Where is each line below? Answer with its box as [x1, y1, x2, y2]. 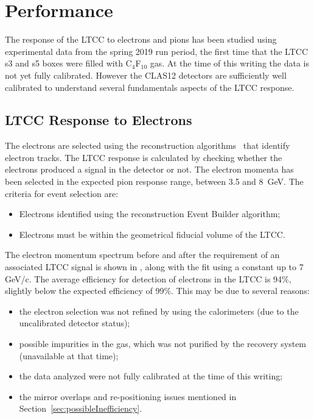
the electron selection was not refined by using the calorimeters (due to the [19, 304, 299, 317]
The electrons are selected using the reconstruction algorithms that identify [5, 139, 290, 152]
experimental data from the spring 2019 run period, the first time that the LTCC [5, 45, 308, 57]
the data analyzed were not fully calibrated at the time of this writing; [19, 370, 283, 382]
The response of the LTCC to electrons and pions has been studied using [5, 33, 277, 46]
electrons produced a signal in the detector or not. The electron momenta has [5, 163, 294, 176]
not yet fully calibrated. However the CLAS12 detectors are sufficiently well [5, 68, 287, 81]
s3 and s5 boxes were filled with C [5, 57, 132, 70]
